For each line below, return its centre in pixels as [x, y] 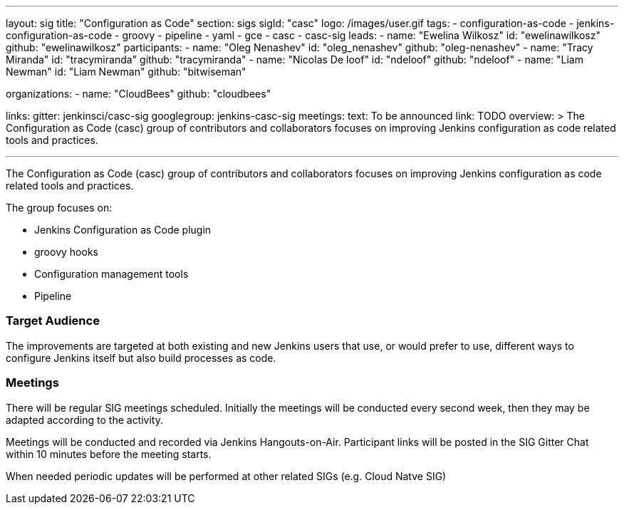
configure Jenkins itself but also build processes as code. [141, 358]
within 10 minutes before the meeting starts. [109, 454]
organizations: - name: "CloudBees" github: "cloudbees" [139, 94]
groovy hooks [66, 252]
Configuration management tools [111, 274]
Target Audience [53, 321]
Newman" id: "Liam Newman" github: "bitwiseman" [126, 72]
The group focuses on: [59, 208]
